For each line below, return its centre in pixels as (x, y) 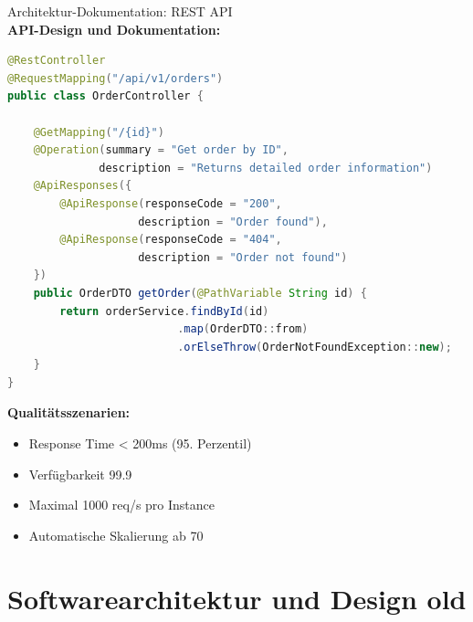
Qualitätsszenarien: (69, 412)
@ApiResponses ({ (83, 186)
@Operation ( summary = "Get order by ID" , (161, 150)
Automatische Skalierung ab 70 (116, 535)
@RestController (57, 61)
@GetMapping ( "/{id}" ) (99, 132)
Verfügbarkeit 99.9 (80, 474)
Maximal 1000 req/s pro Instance (122, 505)
